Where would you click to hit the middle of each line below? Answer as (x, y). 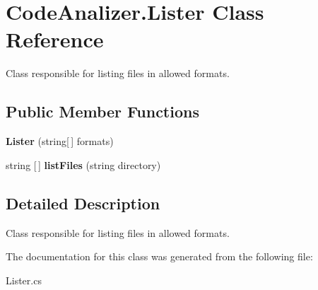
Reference (55, 39)
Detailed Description (83, 203)
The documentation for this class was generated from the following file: (159, 256)
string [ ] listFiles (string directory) (83, 164)
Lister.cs (24, 280)
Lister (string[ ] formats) (60, 141)
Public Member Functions (102, 111)
